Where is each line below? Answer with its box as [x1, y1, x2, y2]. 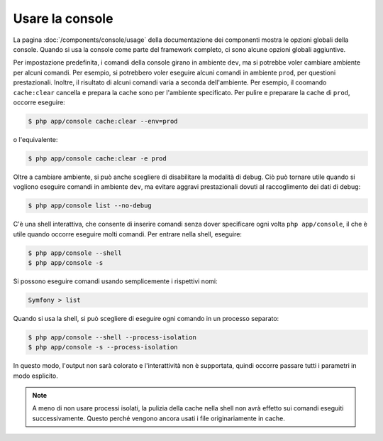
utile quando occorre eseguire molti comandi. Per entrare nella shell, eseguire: [13, 229, 243, 238]
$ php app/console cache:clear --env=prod [28, 117, 178, 125]
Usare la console [13, 11, 113, 26]
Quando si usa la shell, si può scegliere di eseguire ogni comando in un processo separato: [13, 314, 279, 322]
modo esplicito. [13, 371, 58, 380]
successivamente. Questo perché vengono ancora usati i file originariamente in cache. [32, 414, 285, 423]
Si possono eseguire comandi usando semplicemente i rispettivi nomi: [13, 277, 218, 285]
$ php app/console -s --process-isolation [28, 343, 178, 352]
